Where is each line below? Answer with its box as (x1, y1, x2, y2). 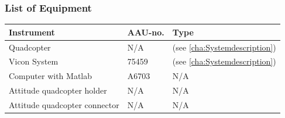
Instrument (9, 26, 55, 38)
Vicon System (9, 55, 59, 67)
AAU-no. (127, 26, 164, 38)
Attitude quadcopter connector (9, 98, 119, 110)
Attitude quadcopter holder (9, 84, 107, 96)
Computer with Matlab (9, 70, 92, 82)
